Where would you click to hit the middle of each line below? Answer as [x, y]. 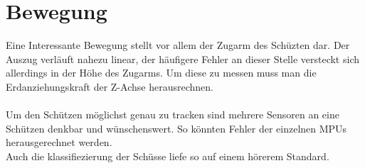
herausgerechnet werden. [59, 142]
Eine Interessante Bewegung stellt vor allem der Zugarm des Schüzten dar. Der [178, 45]
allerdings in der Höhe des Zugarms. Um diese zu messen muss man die [161, 73]
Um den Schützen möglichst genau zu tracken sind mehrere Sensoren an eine [173, 114]
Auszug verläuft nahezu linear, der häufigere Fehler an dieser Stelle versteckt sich [182, 58]
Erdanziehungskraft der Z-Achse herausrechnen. [110, 86]
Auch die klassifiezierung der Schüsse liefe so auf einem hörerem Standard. [168, 156]
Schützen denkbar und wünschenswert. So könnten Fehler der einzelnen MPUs [176, 128]
